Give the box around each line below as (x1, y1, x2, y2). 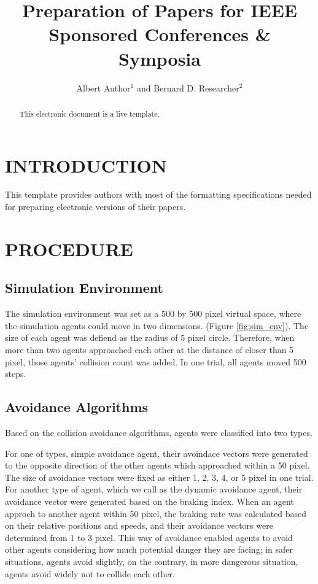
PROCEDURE (5, 236, 133, 261)
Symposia (118, 45, 201, 71)
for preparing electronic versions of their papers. (5, 200, 186, 213)
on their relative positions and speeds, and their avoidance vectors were (5, 519, 273, 532)
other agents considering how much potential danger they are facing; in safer (5, 543, 293, 556)
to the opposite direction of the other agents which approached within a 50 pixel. (5, 459, 310, 472)
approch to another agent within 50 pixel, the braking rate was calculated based (5, 507, 307, 520)
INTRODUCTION (5, 152, 168, 177)
